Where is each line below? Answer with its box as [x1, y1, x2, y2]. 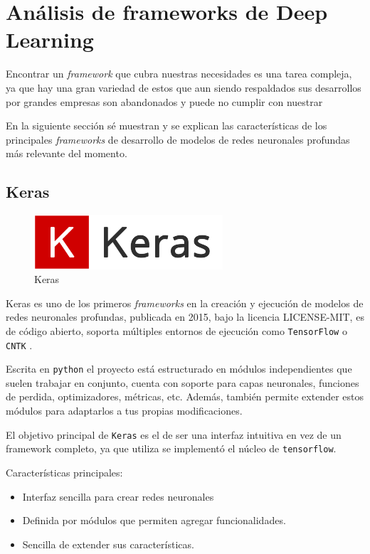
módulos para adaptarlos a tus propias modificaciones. [6, 403, 243, 418]
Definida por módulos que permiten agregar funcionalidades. [22, 513, 286, 528]
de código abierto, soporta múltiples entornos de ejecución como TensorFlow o [6, 323, 347, 338]
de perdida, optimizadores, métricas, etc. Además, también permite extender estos [6, 389, 364, 404]
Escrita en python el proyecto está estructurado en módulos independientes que [6, 361, 352, 376]
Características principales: [6, 464, 123, 479]
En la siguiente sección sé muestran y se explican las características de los [6, 118, 327, 133]
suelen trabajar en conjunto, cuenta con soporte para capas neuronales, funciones [6, 375, 359, 390]
